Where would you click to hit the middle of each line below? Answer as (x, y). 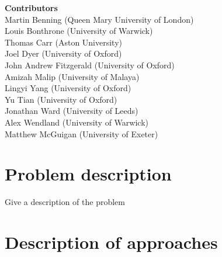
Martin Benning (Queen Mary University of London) (99, 19)
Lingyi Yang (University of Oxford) (68, 88)
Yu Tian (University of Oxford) (61, 99)
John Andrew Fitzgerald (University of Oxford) (90, 65)
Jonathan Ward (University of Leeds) (72, 111)
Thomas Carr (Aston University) (64, 42)
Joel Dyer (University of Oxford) (63, 53)
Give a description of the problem (65, 202)
